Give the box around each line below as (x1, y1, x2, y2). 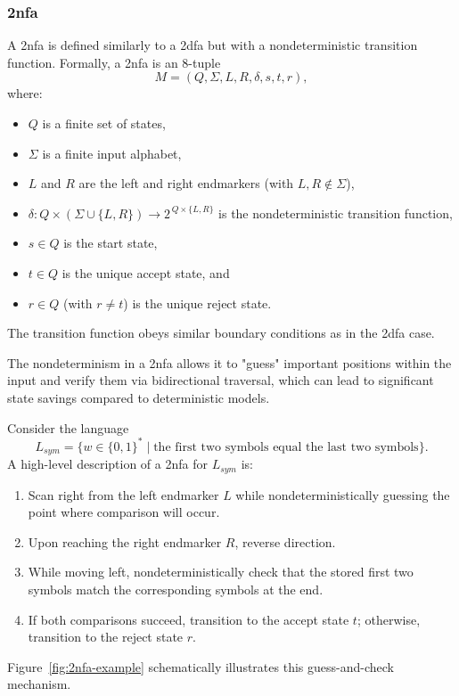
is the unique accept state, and (61, 263, 230, 282)
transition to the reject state (28, 627, 184, 646)
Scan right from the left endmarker (28, 485, 219, 504)
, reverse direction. (234, 532, 336, 551)
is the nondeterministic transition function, (218, 203, 453, 222)
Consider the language (7, 418, 129, 437)
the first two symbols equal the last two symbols (153, 440, 419, 454)
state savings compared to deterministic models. (7, 388, 270, 406)
